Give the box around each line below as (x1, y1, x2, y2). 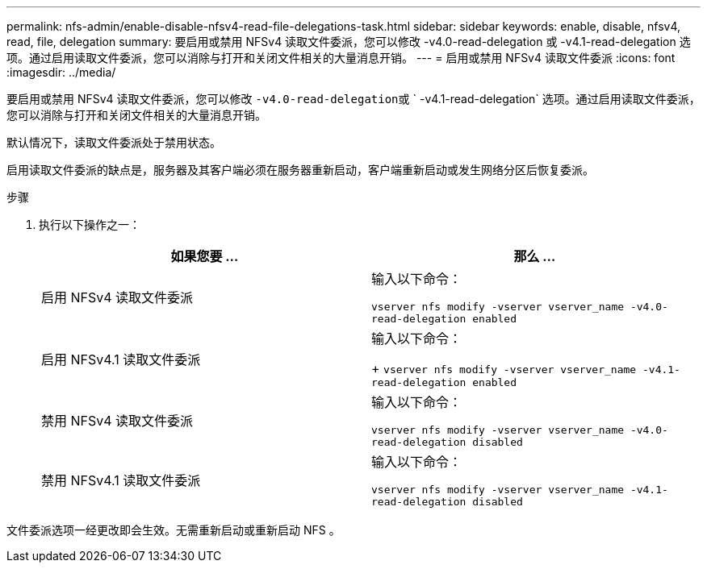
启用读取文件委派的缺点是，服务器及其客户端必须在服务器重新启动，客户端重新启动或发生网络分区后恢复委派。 (6, 163, 594, 177)
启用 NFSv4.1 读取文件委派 (41, 351, 201, 368)
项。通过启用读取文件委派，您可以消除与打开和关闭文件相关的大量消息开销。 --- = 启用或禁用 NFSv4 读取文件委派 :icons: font (6, 51, 676, 64)
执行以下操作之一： (39, 218, 140, 231)
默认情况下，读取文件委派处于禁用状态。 (6, 135, 221, 149)
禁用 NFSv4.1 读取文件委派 (41, 472, 201, 488)
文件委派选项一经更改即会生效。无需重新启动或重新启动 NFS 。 (6, 523, 341, 537)
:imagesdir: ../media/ (6, 65, 116, 79)
